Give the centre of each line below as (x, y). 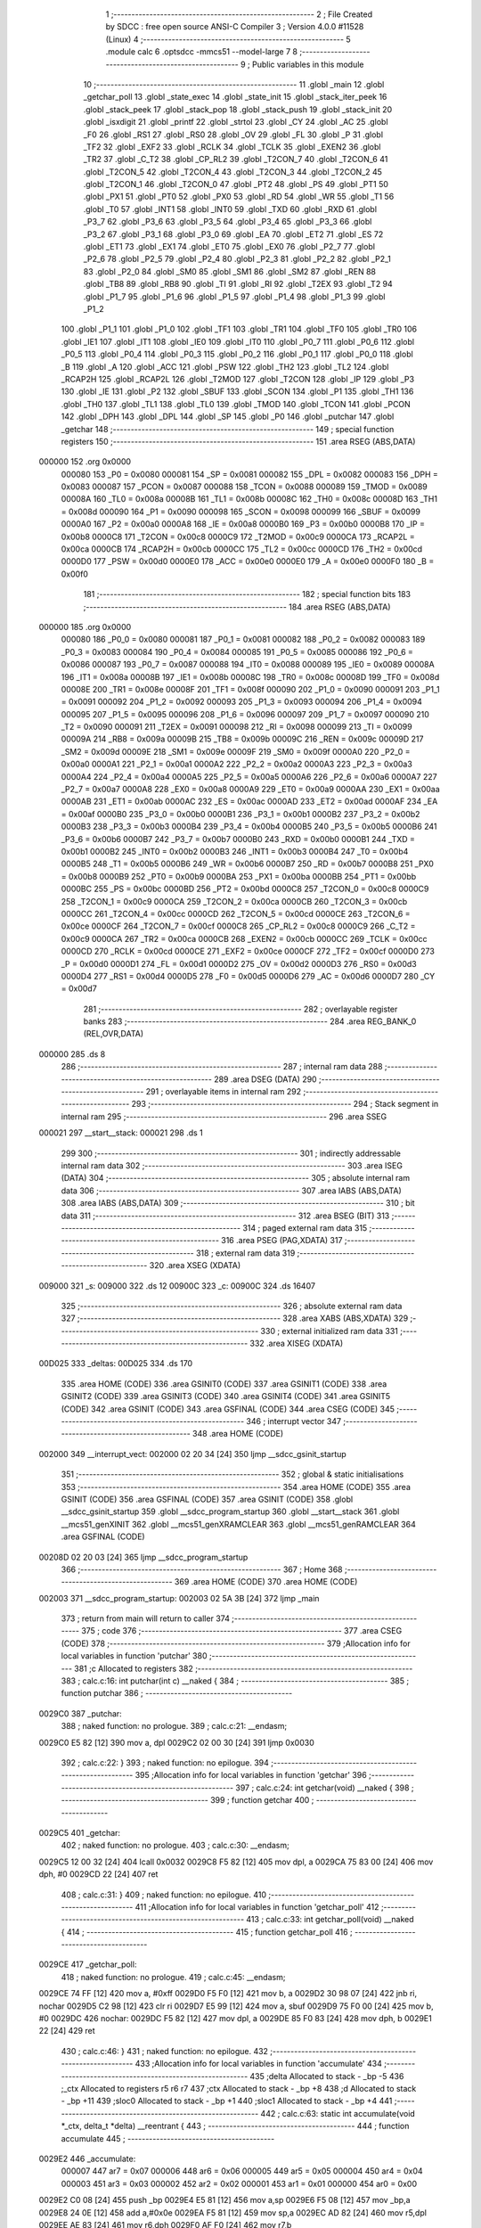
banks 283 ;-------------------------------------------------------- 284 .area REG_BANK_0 (250, 1021)
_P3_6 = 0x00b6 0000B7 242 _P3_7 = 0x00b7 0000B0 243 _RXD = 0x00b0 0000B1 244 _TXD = (238, 839)
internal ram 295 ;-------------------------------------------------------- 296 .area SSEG (224, 1116)
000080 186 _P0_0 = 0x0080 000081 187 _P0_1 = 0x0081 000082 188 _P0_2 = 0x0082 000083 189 (243, 639)
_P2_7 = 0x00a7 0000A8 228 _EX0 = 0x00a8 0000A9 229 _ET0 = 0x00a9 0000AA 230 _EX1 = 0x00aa (250, 790)
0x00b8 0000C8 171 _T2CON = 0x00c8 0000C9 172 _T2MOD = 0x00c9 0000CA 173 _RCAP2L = (238, 537)
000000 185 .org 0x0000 (85, 627)
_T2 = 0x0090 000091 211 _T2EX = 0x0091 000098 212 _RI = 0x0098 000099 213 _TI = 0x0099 (237, 727)
